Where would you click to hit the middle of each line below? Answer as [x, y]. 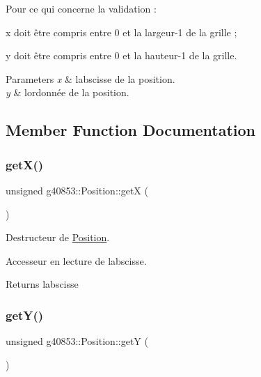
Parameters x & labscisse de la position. [90, 78]
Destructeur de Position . [58, 237]
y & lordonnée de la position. [68, 92]
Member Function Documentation [131, 130]
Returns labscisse [42, 284]
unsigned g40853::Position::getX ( [77, 190]
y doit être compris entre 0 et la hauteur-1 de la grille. [121, 55]
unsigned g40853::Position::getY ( [77, 341]
